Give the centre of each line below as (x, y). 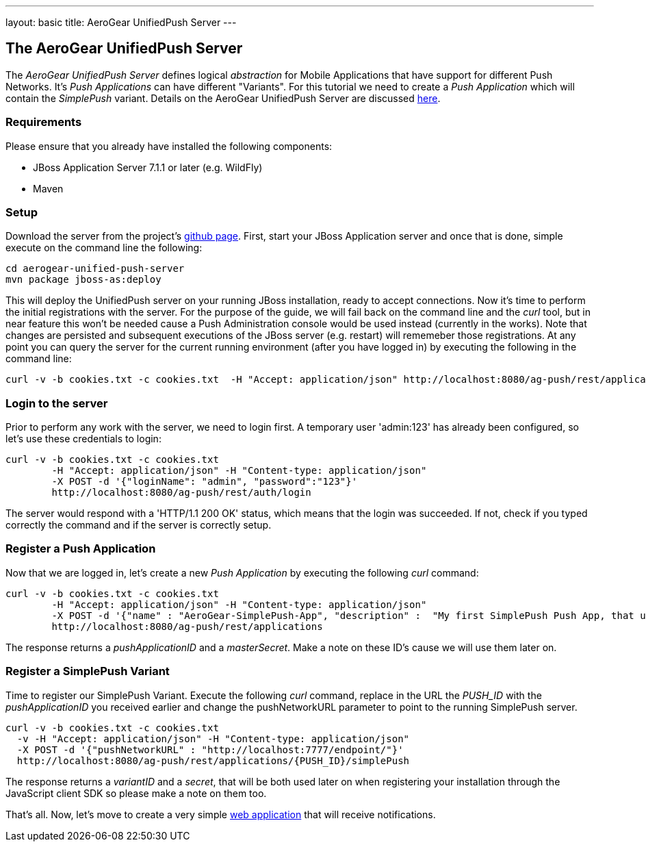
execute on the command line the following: (104, 248)
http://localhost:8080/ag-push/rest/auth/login (181, 493)
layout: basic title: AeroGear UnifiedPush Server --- (121, 22)
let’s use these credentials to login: (83, 439)
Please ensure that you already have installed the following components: (169, 146)
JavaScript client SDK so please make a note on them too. (136, 793)
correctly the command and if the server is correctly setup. (139, 525)
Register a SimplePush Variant (88, 671)
